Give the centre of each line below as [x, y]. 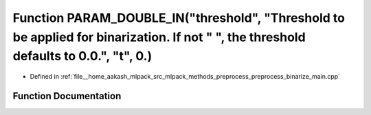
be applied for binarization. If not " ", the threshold [159, 37]
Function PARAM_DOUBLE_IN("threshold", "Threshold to [179, 18]
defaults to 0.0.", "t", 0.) [82, 56]
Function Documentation [67, 96]
